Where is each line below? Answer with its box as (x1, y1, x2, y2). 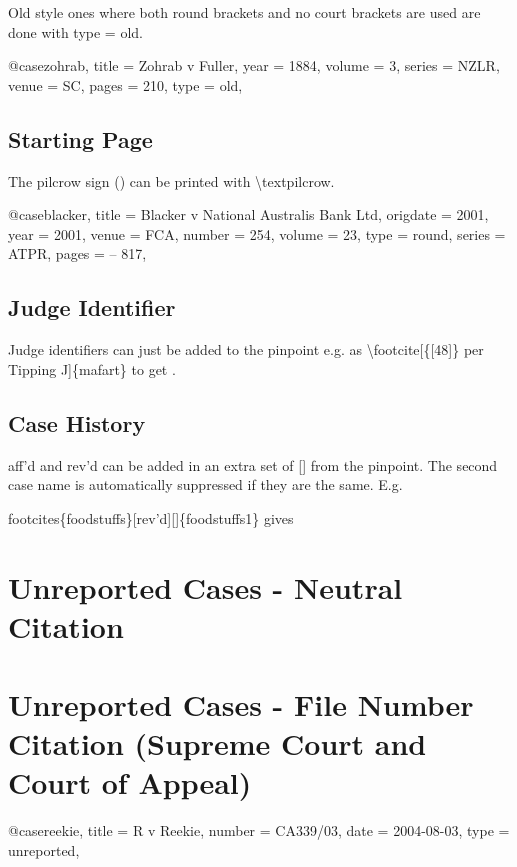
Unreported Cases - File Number (8, 684, 474, 725)
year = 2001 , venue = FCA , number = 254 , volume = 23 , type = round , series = (8, 223, 506, 244)
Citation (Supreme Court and (8, 723, 427, 764)
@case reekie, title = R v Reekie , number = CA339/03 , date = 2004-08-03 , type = (8, 820, 510, 841)
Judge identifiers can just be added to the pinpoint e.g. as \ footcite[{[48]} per (8, 339, 484, 360)
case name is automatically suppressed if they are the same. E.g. (8, 474, 403, 495)
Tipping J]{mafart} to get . (8, 358, 176, 379)
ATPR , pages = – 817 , (8, 243, 147, 264)
